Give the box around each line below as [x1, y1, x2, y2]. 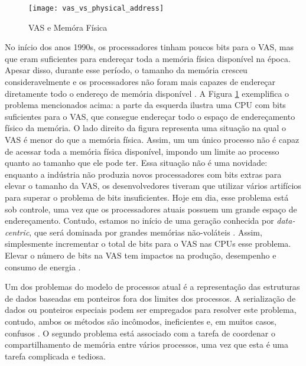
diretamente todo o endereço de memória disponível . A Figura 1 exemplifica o [5, 87, 289, 99]
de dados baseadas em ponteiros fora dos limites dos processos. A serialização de [5, 292, 296, 304]
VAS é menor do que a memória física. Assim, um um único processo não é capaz [5, 133, 300, 145]
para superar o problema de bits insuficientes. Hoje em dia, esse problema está [5, 191, 289, 203]
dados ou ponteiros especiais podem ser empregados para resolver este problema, [5, 303, 297, 316]
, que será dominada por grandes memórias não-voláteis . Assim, [29, 226, 262, 238]
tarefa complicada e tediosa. [5, 349, 106, 362]
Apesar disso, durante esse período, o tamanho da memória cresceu [5, 64, 248, 76]
